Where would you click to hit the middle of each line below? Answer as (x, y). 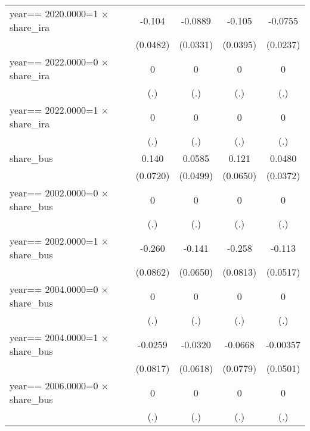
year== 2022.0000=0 (54, 62)
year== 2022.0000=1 (54, 110)
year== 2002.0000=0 (54, 193)
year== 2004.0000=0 (54, 289)
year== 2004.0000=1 (54, 337)
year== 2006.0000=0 (54, 385)
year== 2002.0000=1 (54, 241)
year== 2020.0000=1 (54, 13)
